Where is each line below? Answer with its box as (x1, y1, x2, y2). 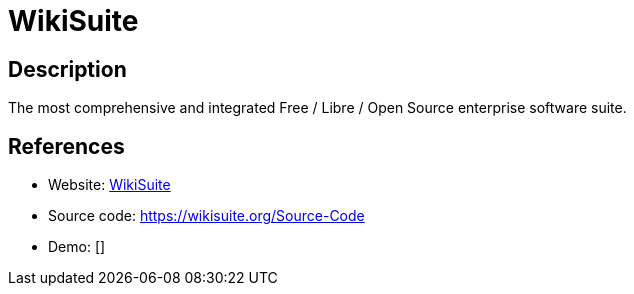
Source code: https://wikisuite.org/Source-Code (48, 207, 365, 225)
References (8, 133, 125, 159)
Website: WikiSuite (48, 176, 171, 194)
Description (8, 56, 127, 82)
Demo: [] (48, 238, 106, 256)
